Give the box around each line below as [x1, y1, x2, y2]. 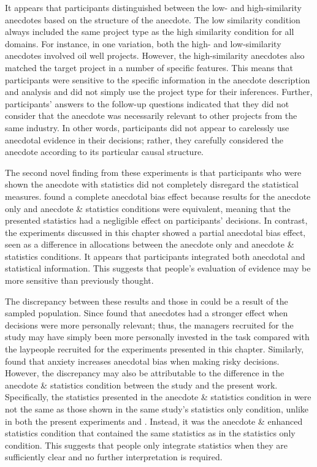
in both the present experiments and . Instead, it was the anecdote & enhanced [5, 414, 303, 427]
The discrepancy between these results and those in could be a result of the [5, 294, 288, 307]
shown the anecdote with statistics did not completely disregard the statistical [5, 178, 299, 191]
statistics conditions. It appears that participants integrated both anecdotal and [5, 249, 305, 262]
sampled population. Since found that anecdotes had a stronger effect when [5, 306, 288, 319]
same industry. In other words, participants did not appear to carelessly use [5, 121, 289, 134]
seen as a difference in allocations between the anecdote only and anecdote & [5, 238, 294, 251]
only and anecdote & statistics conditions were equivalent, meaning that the [5, 202, 291, 215]
